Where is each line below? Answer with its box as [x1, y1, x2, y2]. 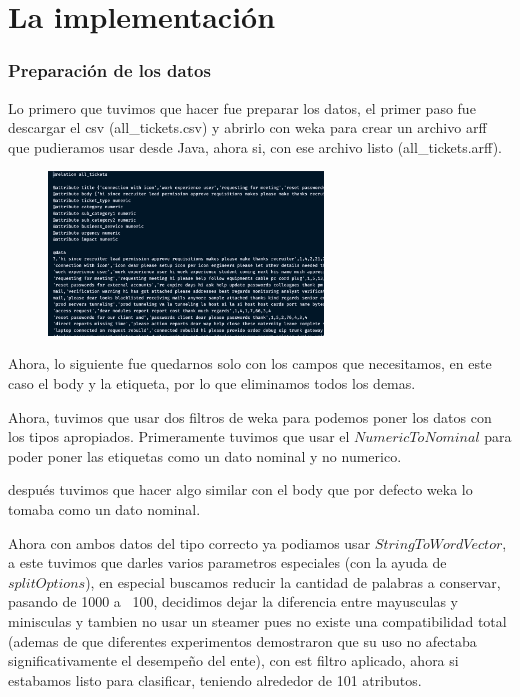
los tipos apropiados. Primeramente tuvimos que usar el [8, 426, 350, 447]
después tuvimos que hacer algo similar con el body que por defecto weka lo [8, 479, 473, 500]
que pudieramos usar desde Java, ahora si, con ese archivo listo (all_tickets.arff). [8, 136, 503, 157]
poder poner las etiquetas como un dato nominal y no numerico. [8, 445, 402, 466]
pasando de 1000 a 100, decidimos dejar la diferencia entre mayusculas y [8, 591, 458, 612]
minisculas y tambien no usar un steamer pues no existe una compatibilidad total [8, 610, 507, 631]
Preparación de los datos [8, 58, 211, 83]
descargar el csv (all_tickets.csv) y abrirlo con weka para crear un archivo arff [8, 117, 487, 138]
